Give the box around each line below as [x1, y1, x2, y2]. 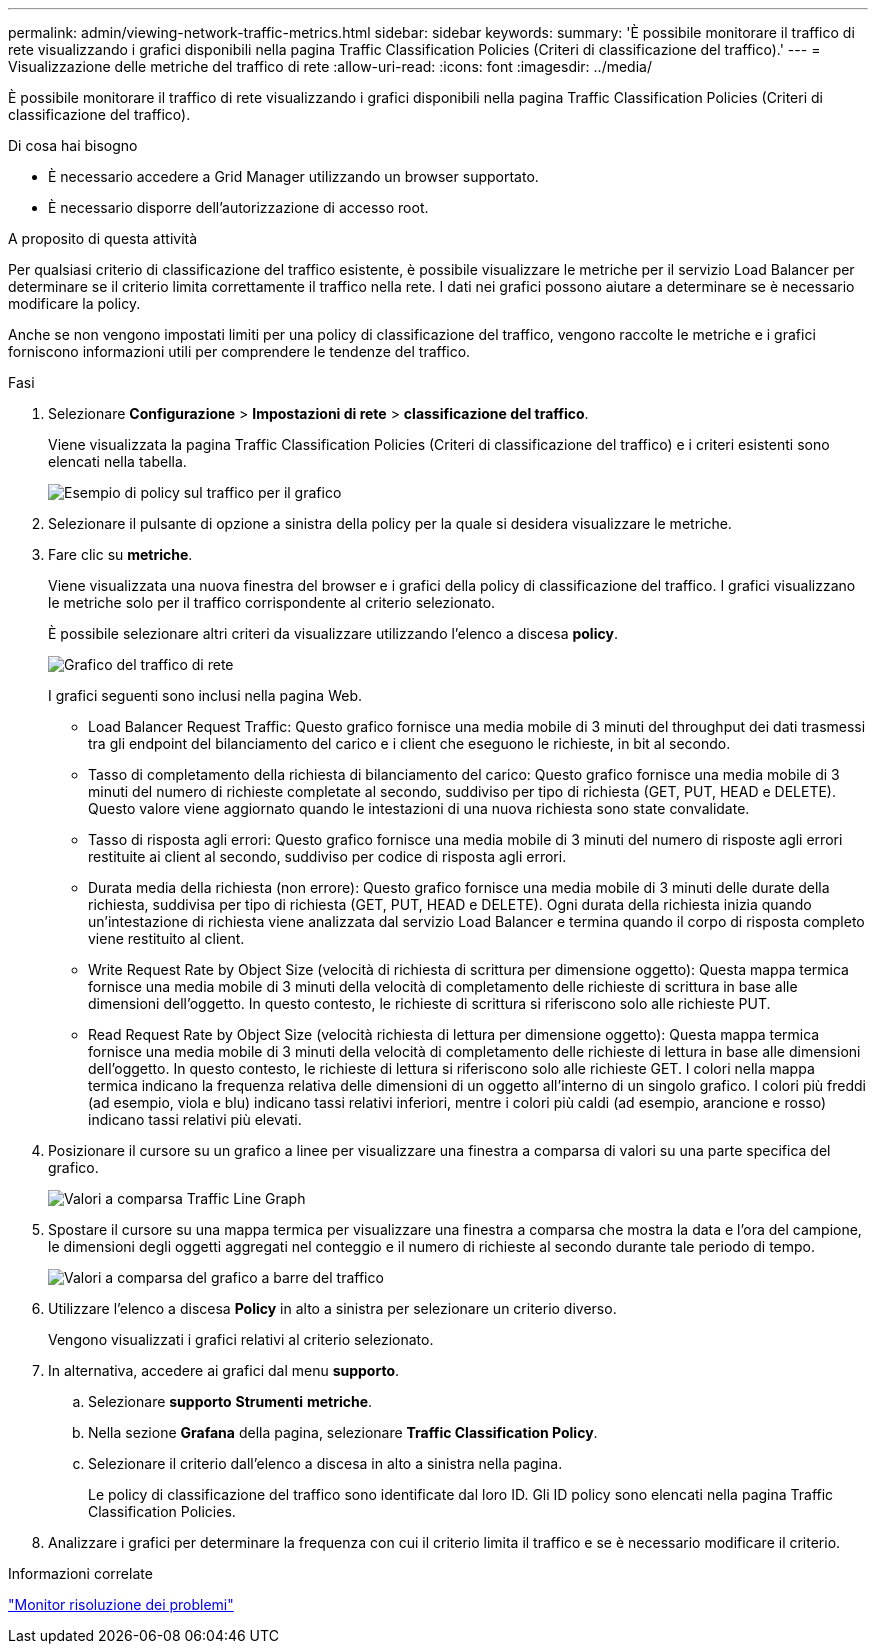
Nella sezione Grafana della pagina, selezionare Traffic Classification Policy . [88, 1424, 598, 1441]
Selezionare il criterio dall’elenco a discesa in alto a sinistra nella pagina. [88, 1455, 563, 1472]
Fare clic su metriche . [48, 546, 193, 563]
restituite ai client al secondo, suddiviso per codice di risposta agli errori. [88, 848, 567, 865]
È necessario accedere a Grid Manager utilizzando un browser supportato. [48, 168, 539, 185]
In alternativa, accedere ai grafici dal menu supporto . [48, 1362, 400, 1379]
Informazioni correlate [8, 1565, 153, 1582]
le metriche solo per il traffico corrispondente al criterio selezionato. [48, 594, 496, 611]
